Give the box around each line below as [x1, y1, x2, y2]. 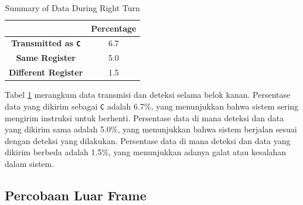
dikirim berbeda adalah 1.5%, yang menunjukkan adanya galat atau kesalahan [5, 146, 287, 158]
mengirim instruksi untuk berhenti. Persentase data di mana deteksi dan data [5, 111, 284, 124]
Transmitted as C [11, 37, 81, 49]
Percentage [91, 22, 137, 34]
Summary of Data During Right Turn [5, 2, 140, 13]
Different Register [9, 66, 83, 78]
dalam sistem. [5, 157, 55, 169]
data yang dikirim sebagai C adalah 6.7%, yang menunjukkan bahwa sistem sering [5, 100, 299, 112]
